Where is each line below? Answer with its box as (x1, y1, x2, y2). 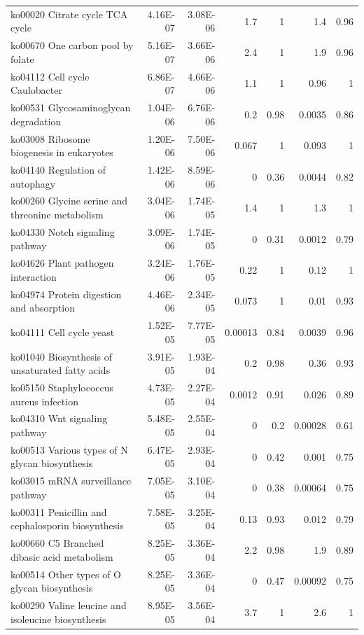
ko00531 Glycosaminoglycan (10, 100, 131, 115)
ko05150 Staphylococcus (10, 380, 114, 394)
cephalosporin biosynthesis (10, 518, 124, 533)
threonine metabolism (10, 207, 104, 221)
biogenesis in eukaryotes (10, 145, 113, 160)
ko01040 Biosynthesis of (10, 349, 113, 363)
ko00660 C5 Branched (10, 536, 104, 550)
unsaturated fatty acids (10, 363, 111, 377)
